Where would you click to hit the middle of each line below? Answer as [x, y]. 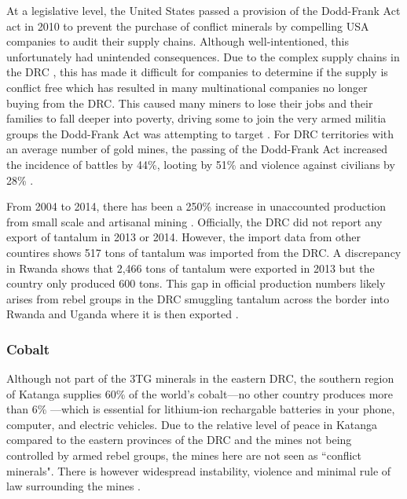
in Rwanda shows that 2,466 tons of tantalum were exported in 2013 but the [191, 268]
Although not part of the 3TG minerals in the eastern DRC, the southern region [200, 378]
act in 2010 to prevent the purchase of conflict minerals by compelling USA [188, 26]
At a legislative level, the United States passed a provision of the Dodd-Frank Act [203, 10]
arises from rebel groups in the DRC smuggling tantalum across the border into [198, 298]
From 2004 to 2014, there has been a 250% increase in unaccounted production [196, 206]
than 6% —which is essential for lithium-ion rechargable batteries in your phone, [201, 409]
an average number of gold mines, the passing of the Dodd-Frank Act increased [197, 149]
